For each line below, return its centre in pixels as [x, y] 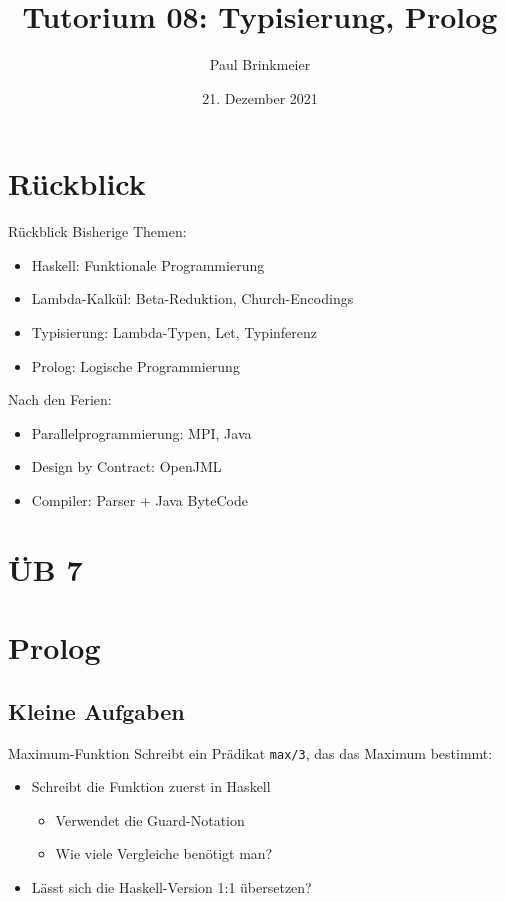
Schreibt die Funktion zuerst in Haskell [151, 786]
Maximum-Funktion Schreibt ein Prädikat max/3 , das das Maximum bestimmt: [250, 752]
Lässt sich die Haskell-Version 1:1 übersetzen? [171, 886]
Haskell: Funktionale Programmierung [148, 264]
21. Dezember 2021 [260, 97]
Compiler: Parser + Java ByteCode [139, 500]
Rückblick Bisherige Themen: [97, 231]
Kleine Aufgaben [96, 710]
